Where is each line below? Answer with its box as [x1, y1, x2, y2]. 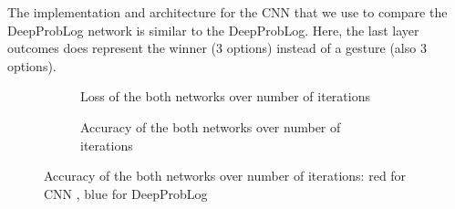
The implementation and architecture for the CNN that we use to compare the [7, 3, 448, 21]
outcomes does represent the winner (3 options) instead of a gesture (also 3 [7, 38, 427, 57]
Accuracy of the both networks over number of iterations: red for [44, 166, 407, 185]
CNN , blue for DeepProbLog [44, 183, 208, 203]
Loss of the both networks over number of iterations [80, 87, 370, 106]
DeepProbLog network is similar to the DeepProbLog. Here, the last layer [7, 20, 419, 39]
